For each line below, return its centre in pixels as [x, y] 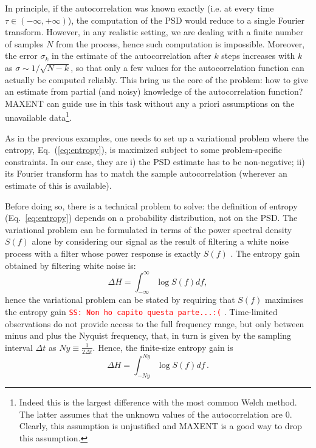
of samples [24, 43]
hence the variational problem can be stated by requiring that [120, 300]
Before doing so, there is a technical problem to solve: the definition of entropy [151, 205]
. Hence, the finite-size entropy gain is [163, 347]
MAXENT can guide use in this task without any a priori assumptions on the [150, 103]
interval [19, 347]
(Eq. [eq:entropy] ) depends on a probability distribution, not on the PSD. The [151, 218]
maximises [284, 300]
